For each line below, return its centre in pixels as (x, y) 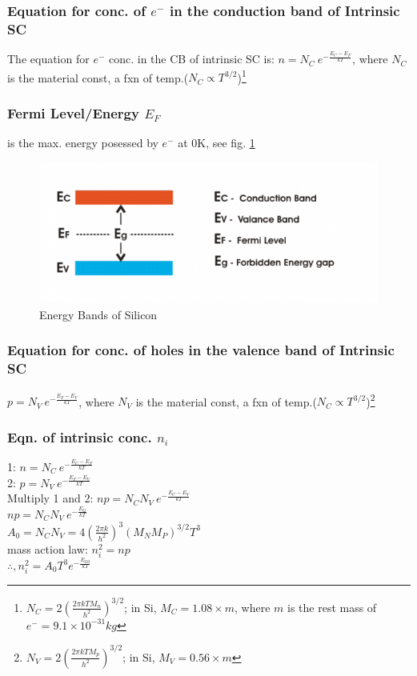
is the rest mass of (332, 607)
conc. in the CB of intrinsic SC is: (191, 59)
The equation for (48, 59)
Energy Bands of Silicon (98, 314)
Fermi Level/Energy (73, 112)
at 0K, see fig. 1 (217, 143)
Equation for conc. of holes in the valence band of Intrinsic (201, 350)
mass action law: (48, 548)
